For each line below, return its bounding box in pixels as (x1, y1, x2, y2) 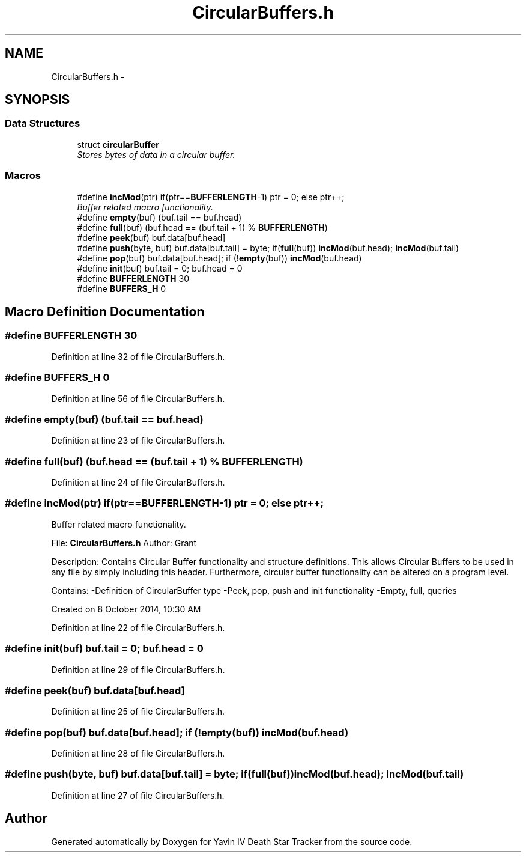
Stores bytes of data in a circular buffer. (77, 149, 235, 160)
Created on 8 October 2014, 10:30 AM (51, 603, 201, 614)
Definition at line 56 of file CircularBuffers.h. (51, 393, 225, 404)
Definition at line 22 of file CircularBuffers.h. (51, 622, 225, 633)
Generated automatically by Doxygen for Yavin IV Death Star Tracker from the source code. (51, 836, 413, 847)
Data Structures (5, 117, 80, 130)
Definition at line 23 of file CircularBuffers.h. (51, 435, 225, 446)
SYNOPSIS (5, 92, 70, 108)
